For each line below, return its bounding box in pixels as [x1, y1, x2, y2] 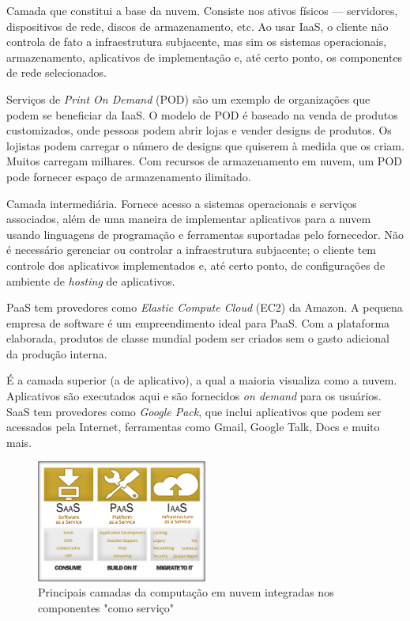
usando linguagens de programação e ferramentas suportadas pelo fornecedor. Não [6, 225, 404, 242]
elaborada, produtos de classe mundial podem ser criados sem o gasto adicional [6, 330, 389, 346]
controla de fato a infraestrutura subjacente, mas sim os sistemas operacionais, [6, 33, 387, 50]
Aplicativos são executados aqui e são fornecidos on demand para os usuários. [6, 388, 382, 404]
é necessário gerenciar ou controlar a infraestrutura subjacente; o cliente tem [6, 241, 377, 258]
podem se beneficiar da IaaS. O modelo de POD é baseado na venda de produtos [6, 106, 398, 123]
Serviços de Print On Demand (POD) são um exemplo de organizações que [6, 90, 371, 107]
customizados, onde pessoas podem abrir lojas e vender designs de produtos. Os [6, 122, 392, 138]
